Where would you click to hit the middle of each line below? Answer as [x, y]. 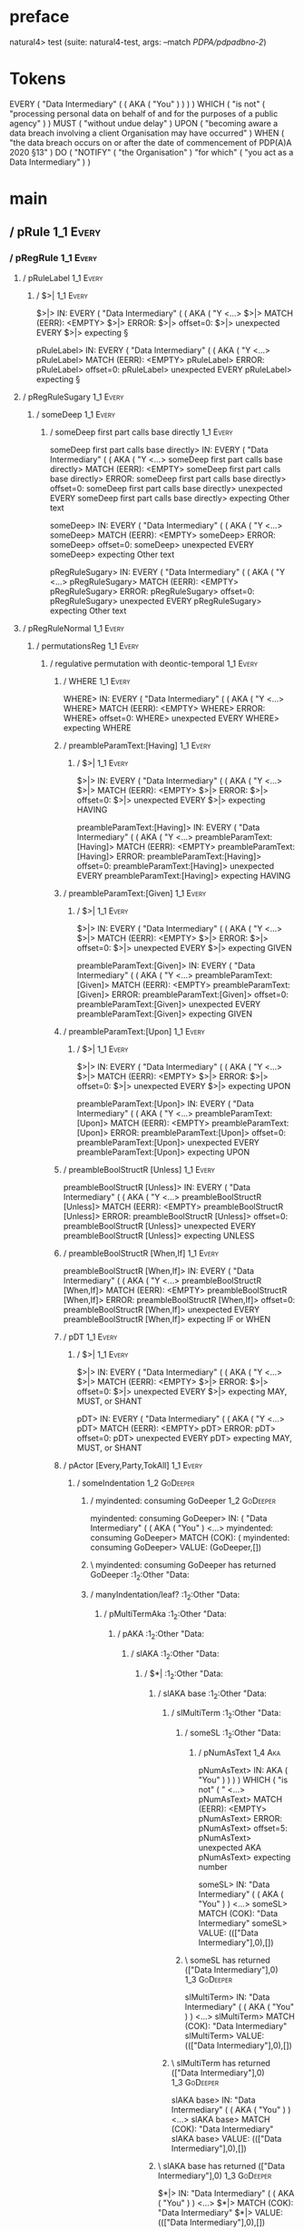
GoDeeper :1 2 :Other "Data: [140, 1575]
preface [39, 17]
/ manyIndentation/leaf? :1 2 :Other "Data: [165, 1595]
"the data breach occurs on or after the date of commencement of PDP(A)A [151, 142]
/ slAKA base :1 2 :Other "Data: [212, 1694]
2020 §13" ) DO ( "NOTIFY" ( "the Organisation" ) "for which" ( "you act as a [152, 152]
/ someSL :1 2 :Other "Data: [233, 1733]
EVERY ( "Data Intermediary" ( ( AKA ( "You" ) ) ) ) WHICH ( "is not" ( [137, 104]
